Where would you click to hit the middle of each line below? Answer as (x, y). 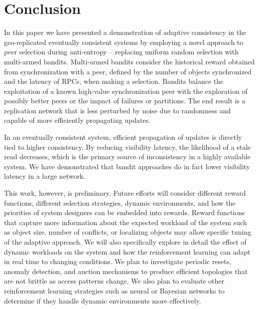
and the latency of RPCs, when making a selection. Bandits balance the (114, 81)
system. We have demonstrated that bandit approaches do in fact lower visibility (127, 166)
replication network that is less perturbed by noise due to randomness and (118, 110)
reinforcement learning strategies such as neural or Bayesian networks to (114, 290)
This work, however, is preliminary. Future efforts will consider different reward (125, 193)
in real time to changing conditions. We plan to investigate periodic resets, (118, 261)
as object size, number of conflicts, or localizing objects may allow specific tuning (128, 232)
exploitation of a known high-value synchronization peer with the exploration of (126, 91)
